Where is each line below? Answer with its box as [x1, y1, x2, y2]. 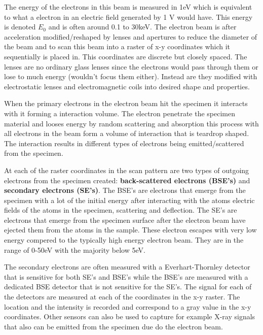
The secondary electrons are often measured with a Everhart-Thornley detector [4, 261, 250, 272]
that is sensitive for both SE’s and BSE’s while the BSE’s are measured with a [4, 271, 248, 282]
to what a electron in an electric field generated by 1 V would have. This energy [4, 11, 253, 22]
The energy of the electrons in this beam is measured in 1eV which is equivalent [4, 2, 252, 12]
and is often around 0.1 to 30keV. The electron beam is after [48, 21, 237, 32]
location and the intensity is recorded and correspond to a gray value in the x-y [4, 301, 251, 312]
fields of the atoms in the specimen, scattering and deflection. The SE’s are [4, 205, 237, 215]
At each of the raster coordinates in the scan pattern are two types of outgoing [4, 164, 249, 175]
